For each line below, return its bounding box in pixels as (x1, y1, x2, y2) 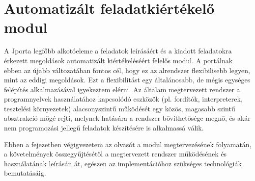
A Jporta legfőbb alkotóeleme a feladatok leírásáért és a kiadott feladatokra (4, 46, 232, 56)
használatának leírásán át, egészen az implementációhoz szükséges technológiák (4, 158, 242, 168)
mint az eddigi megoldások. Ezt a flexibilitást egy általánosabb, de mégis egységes (4, 75, 251, 85)
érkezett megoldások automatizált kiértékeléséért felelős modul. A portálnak (4, 55, 233, 65)
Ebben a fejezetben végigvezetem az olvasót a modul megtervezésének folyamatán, (4, 139, 252, 149)
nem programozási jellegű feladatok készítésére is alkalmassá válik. (4, 123, 204, 133)
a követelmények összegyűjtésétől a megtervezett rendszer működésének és (4, 149, 227, 159)
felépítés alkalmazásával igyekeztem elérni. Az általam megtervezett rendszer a (4, 84, 240, 94)
